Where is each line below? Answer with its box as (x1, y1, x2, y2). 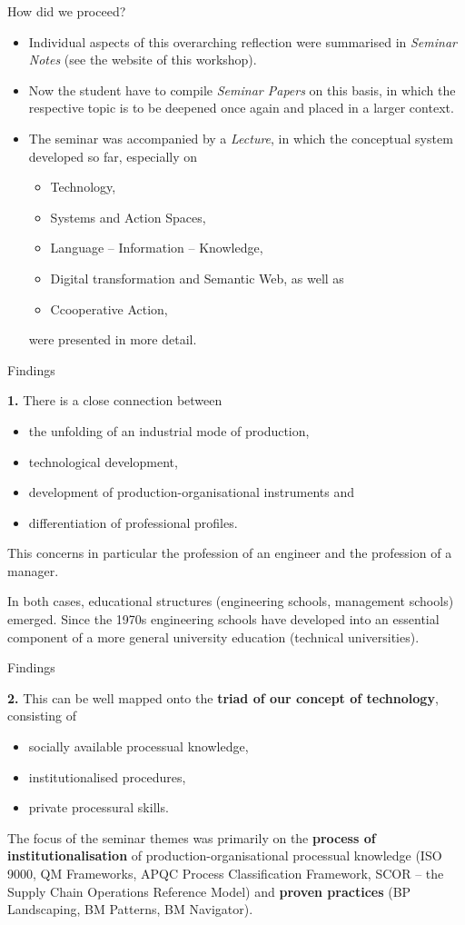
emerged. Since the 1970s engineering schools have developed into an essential (7, 610, 440, 629)
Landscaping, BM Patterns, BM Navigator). (7, 900, 253, 919)
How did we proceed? (7, 2, 126, 20)
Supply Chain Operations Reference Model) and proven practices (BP (7, 881, 411, 900)
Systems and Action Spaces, (50, 207, 206, 226)
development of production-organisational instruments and (28, 482, 354, 502)
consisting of (7, 706, 76, 725)
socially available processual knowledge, (28, 737, 249, 756)
